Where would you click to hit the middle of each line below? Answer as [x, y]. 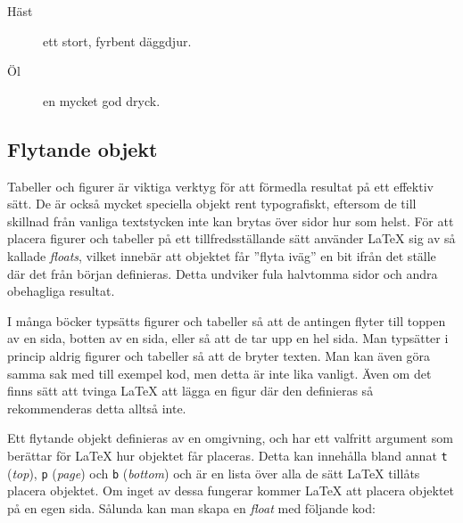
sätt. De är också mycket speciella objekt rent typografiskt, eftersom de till [212, 204]
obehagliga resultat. [61, 291]
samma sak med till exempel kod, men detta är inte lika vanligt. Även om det [219, 373]
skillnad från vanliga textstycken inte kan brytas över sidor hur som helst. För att [231, 221]
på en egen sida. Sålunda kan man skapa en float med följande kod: [191, 507]
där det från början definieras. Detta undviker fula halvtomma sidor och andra [223, 273]
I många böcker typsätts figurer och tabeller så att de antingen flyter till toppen [227, 320]
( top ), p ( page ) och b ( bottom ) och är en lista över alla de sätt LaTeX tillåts [214, 473]
